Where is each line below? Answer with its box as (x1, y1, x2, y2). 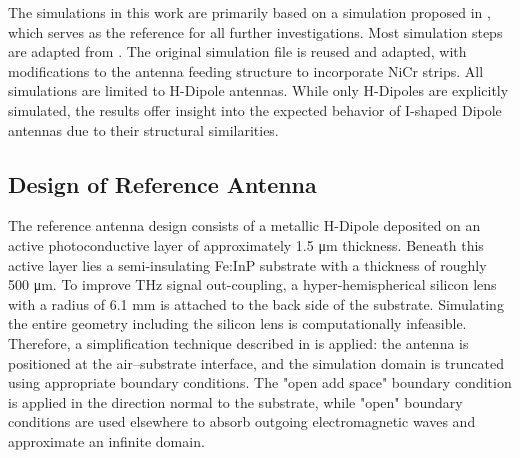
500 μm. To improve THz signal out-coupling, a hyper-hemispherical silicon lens (8, 274, 497, 295)
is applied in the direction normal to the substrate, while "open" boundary (8, 391, 463, 412)
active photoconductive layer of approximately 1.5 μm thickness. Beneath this (8, 234, 484, 255)
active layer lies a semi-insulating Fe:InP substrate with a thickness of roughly (8, 254, 487, 275)
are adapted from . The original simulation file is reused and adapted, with (8, 41, 467, 62)
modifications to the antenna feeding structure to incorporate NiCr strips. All (8, 60, 484, 81)
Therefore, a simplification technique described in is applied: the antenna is (8, 332, 469, 353)
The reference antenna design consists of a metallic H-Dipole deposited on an (8, 215, 481, 236)
